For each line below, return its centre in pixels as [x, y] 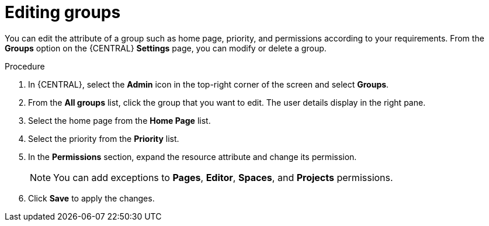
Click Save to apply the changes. [91, 198]
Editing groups [63, 12]
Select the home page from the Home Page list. [119, 120]
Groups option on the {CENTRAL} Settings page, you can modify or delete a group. [166, 48]
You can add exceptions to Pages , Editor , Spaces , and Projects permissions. [223, 177]
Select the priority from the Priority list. [104, 138]
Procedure [25, 66]
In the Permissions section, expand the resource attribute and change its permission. [193, 157]
